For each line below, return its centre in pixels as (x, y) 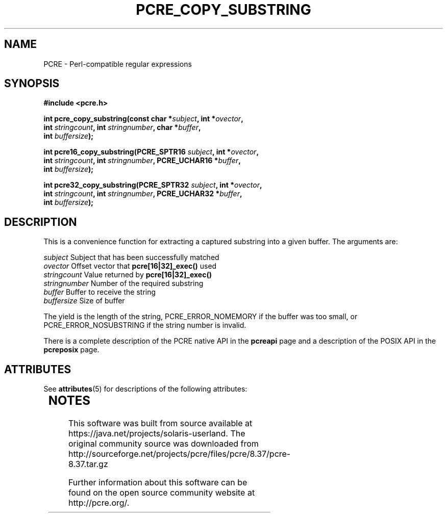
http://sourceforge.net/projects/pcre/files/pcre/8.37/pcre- (179, 454)
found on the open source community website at (162, 493)
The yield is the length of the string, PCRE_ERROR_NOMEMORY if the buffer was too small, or (201, 317)
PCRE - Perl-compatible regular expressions (118, 64)
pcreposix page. (71, 350)
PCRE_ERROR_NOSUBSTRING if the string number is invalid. (145, 325)
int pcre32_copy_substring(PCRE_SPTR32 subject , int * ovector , (153, 185)
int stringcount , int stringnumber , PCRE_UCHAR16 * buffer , (142, 161)
